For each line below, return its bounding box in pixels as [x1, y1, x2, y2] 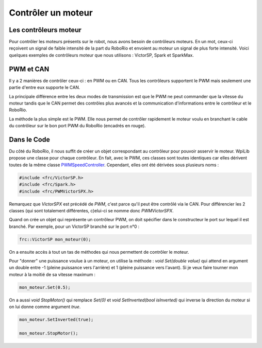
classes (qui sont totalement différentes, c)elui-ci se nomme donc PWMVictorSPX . [9, 208, 174, 213]
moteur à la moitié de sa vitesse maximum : [9, 271, 96, 277]
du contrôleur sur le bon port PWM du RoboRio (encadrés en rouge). [9, 123, 146, 129]
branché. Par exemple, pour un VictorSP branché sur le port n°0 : [9, 224, 140, 229]
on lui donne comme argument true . [9, 304, 81, 310]
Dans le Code [9, 135, 50, 143]
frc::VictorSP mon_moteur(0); [19, 236, 91, 242]
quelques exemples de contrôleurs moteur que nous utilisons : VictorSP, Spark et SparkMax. [9, 52, 194, 58]
